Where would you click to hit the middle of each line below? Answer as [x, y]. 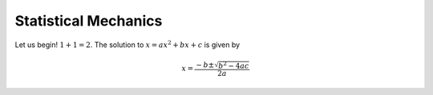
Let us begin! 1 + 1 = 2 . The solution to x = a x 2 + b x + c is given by [127, 44]
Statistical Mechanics [89, 21]
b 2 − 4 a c [233, 65]
